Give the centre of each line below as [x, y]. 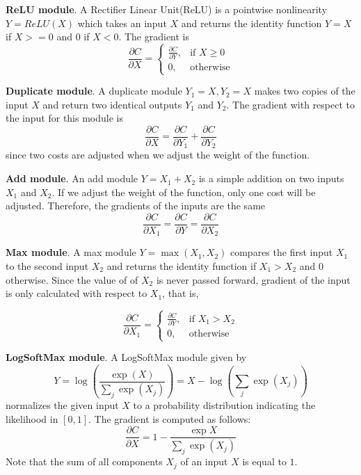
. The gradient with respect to [291, 104]
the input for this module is [64, 118]
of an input [204, 461]
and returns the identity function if [182, 265]
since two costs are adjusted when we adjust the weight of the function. [158, 155]
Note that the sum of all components [84, 461]
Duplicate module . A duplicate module [94, 91]
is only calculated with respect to [77, 293]
